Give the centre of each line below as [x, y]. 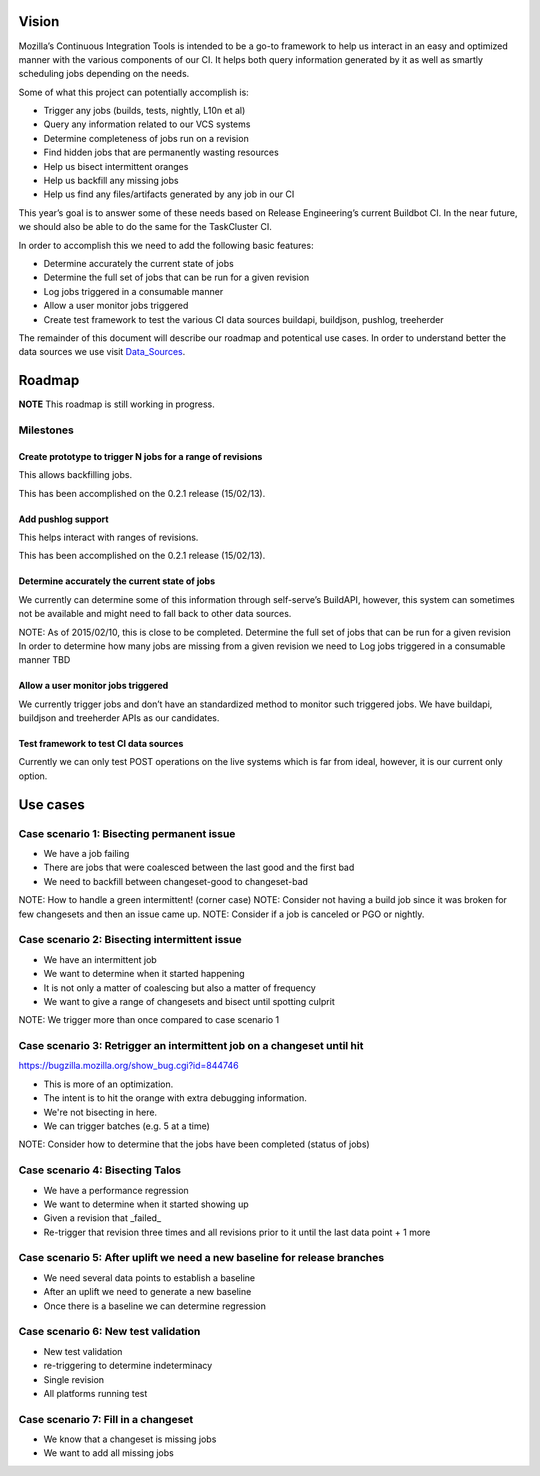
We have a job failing [86, 854]
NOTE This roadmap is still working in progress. [116, 404]
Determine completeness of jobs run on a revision [146, 138]
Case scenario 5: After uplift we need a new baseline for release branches [201, 1258]
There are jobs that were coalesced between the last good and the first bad [199, 867]
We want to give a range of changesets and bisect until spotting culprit [189, 1001]
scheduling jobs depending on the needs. [104, 74]
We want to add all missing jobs [108, 1453]
